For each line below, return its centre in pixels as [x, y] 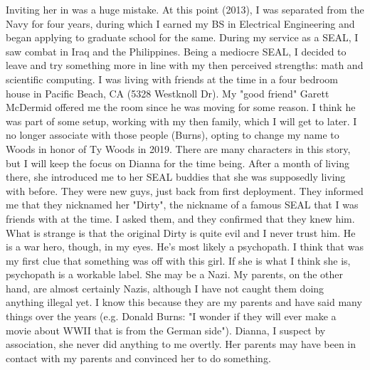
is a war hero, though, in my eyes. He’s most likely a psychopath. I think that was [185, 247]
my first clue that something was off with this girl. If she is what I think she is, [178, 260]
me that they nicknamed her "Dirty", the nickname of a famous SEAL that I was [182, 205]
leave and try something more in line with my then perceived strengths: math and [185, 65]
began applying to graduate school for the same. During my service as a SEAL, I [182, 37]
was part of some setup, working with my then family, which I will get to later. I [181, 121]
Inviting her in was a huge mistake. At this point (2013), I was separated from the [185, 9]
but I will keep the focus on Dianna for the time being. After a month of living [178, 163]
